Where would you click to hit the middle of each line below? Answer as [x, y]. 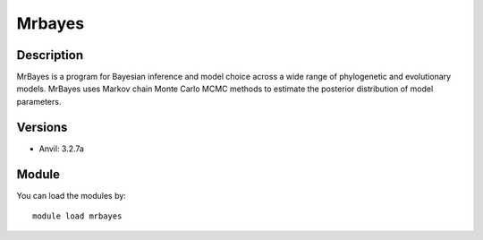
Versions [42, 127]
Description [50, 55]
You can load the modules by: [72, 195]
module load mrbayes [77, 216]
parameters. [39, 101]
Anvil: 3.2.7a [62, 149]
